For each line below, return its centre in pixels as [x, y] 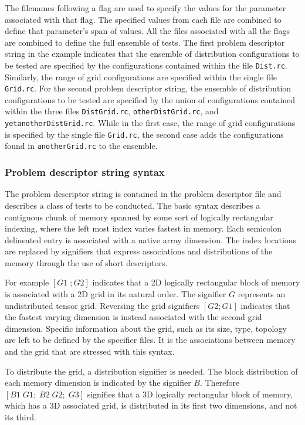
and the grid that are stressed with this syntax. [90, 351]
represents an [262, 294]
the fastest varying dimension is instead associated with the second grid [133, 317]
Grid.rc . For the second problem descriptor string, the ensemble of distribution [148, 88]
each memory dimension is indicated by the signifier [98, 382]
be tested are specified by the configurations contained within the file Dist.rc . [146, 65]
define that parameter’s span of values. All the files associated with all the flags [147, 31]
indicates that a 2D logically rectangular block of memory [196, 282]
